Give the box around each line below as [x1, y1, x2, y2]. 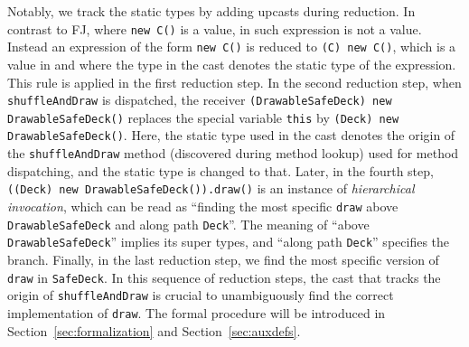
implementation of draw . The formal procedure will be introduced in [7, 303, 386, 322]
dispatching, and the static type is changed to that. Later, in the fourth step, [7, 161, 434, 180]
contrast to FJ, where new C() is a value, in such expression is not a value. [7, 19, 422, 38]
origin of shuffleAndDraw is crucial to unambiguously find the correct [7, 286, 394, 305]
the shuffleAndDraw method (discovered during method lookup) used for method [7, 144, 459, 163]
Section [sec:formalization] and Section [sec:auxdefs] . [7, 321, 301, 340]
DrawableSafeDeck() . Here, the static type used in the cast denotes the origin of [7, 126, 455, 145]
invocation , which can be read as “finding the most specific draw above [7, 196, 399, 215]
